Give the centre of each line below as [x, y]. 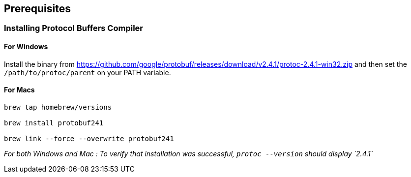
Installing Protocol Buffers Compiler [74, 28]
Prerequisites [37, 9]
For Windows [26, 47]
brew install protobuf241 [54, 123]
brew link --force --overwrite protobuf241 [89, 138]
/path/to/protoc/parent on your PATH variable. [88, 72]
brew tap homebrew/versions [58, 107]
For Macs [19, 90]
